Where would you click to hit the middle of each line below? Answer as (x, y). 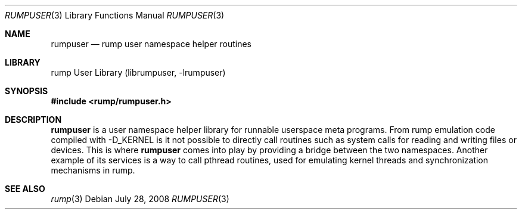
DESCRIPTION (33, 120)
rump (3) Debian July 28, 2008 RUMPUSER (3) (140, 199)
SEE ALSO (25, 189)
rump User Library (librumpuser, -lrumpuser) (138, 72)
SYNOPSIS (27, 91)
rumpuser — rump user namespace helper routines (151, 44)
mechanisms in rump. (93, 170)
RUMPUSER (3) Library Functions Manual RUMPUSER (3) (115, 15)
